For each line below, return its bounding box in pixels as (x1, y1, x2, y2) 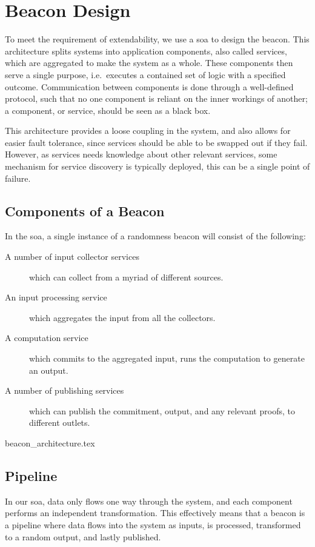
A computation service (5, 331, 88, 344)
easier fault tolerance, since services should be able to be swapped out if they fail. (5, 136, 308, 148)
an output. (29, 363, 68, 376)
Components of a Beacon (5, 201, 165, 220)
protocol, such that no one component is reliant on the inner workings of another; (5, 92, 308, 105)
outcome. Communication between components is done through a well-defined (5, 80, 294, 93)
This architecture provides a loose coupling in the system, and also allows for (5, 124, 291, 137)
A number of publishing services (5, 384, 124, 397)
